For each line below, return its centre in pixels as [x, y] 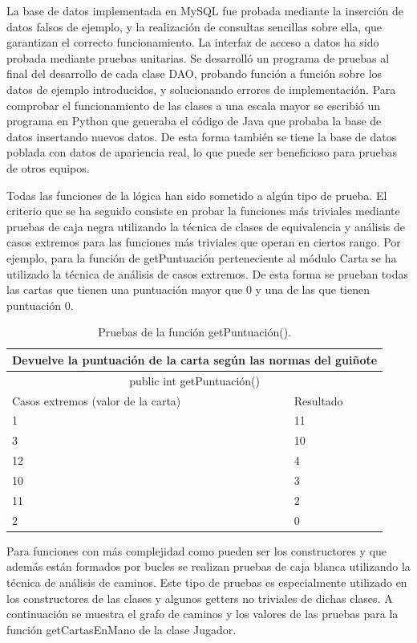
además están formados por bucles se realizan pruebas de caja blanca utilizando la [208, 566]
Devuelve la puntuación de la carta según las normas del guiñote [195, 359]
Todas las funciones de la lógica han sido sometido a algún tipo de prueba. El [197, 195]
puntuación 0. [40, 305]
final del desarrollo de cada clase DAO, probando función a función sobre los [194, 73]
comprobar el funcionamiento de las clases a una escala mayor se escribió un [194, 105]
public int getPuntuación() [194, 380]
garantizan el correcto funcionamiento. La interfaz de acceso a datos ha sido [193, 42]
